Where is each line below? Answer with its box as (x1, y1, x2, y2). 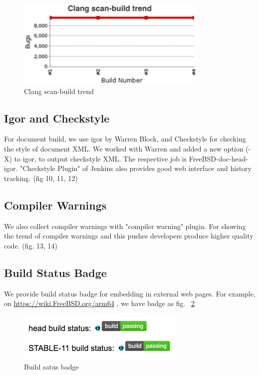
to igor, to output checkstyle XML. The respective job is (14, 153, 187, 163)
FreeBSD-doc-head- (189, 153, 249, 163)
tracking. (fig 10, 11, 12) (4, 172, 78, 183)
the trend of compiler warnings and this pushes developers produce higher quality (4, 230, 254, 241)
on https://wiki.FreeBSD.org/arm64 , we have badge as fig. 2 (4, 298, 195, 308)
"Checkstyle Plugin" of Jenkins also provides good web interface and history (19, 163, 252, 173)
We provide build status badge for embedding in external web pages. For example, (4, 288, 256, 298)
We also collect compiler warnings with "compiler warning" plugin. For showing (4, 220, 246, 231)
